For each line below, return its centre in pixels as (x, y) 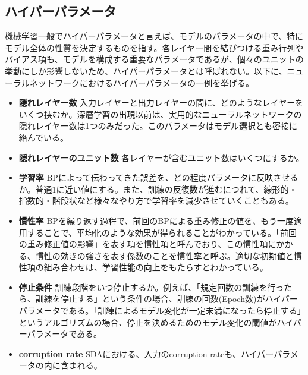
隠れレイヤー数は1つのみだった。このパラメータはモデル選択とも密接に (158, 126)
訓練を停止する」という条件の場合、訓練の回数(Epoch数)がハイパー (166, 299)
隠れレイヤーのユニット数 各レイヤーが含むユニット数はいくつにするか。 (161, 157)
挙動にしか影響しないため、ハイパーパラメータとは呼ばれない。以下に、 (146, 70)
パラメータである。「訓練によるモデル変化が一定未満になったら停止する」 (160, 311)
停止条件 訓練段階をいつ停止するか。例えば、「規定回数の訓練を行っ (151, 287)
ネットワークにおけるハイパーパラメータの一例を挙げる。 (142, 82)
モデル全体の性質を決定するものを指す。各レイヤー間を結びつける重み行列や (154, 47)
